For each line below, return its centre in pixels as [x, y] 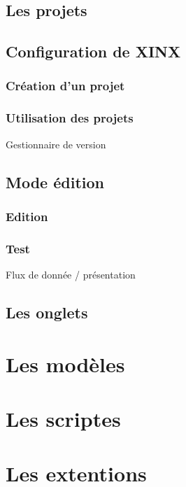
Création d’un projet [65, 86]
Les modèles [65, 364]
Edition [27, 216]
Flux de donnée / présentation [71, 275]
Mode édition [55, 182]
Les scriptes [63, 418]
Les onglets [47, 312]
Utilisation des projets [70, 118]
